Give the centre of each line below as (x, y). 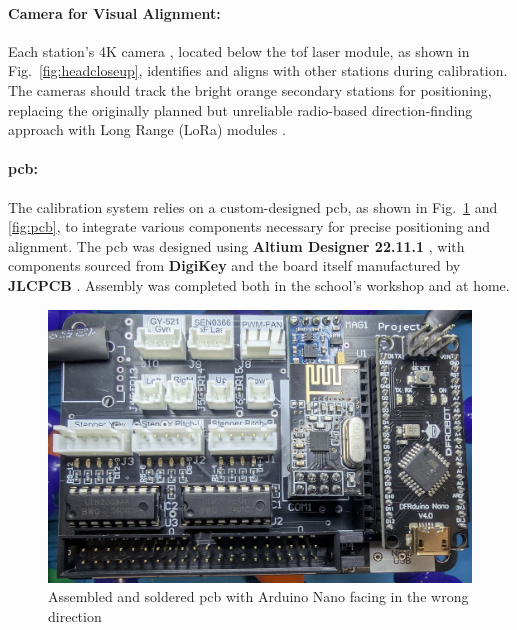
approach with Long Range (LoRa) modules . (147, 129)
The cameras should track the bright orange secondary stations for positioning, (250, 89)
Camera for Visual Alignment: (114, 12)
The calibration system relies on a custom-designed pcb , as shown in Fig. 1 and (253, 206)
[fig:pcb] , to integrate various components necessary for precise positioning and (249, 226)
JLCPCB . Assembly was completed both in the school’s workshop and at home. (259, 284)
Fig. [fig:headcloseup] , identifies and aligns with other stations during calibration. (258, 70)
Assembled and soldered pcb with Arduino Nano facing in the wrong (258, 596)
